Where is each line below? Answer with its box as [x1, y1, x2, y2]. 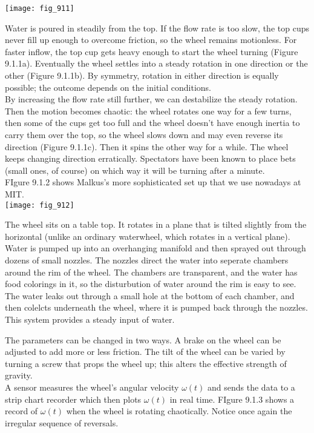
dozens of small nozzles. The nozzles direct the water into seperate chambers [5, 254, 289, 266]
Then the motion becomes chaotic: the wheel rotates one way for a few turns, [5, 104, 292, 117]
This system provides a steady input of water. [5, 312, 175, 325]
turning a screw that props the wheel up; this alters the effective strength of [5, 357, 287, 369]
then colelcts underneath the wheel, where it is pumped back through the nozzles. [5, 301, 308, 314]
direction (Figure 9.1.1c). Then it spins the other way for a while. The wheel [5, 140, 289, 153]
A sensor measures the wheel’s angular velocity [5, 380, 179, 393]
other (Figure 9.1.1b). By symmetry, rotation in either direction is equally [5, 69, 279, 82]
